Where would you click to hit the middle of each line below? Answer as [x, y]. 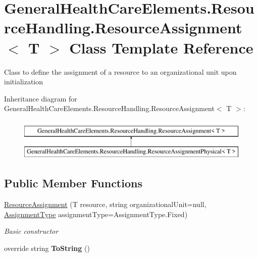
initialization [24, 82]
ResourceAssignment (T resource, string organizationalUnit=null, [105, 204]
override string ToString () [47, 248]
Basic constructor [31, 231]
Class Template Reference [161, 47]
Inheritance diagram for [41, 98]
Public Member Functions [73, 183]
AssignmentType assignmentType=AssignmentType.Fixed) [96, 214]
